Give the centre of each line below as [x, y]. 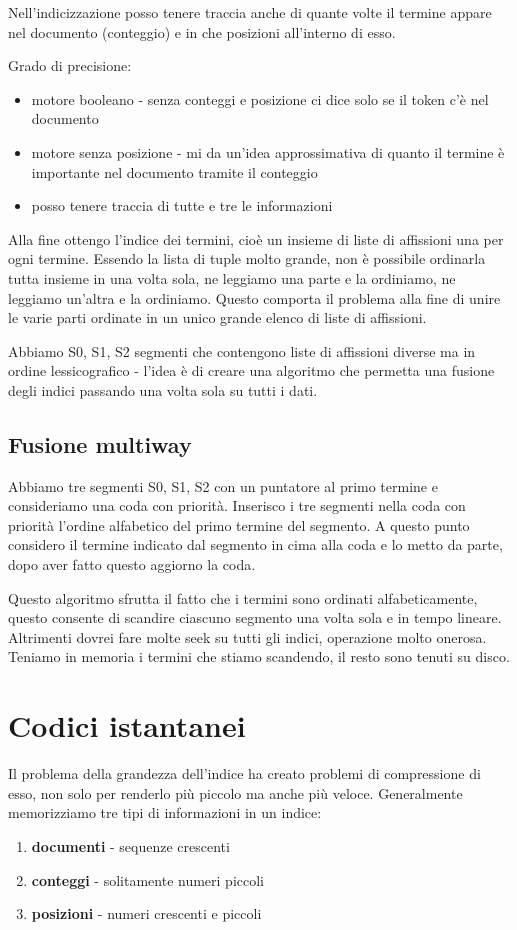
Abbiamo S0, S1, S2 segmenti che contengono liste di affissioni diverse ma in [242, 350]
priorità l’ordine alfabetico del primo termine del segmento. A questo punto [239, 524]
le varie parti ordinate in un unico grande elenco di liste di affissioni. [217, 317]
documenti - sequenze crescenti [130, 845]
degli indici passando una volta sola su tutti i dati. [163, 389]
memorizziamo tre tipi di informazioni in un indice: [165, 812]
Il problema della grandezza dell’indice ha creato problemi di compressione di [244, 773]
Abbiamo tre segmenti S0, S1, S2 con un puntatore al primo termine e [223, 485]
